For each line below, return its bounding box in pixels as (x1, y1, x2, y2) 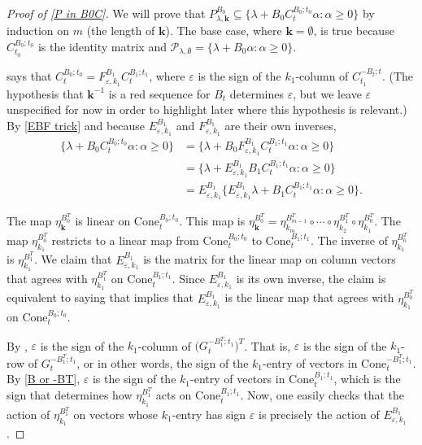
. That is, (244, 337, 291, 354)
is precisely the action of (258, 405, 380, 422)
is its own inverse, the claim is (236, 270, 386, 287)
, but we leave (293, 85, 362, 102)
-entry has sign (172, 405, 246, 422)
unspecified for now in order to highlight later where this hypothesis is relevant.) (7, 101, 407, 118)
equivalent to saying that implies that (7, 289, 194, 306)
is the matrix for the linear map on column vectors (143, 251, 396, 268)
